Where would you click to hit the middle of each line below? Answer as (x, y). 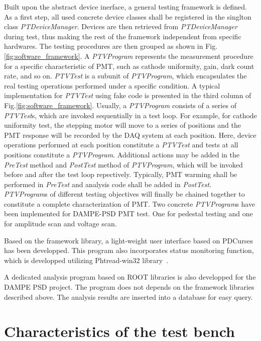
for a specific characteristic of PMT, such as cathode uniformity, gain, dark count (129, 66)
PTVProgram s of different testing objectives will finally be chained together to (124, 194)
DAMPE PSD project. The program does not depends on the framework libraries (129, 287)
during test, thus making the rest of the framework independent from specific (123, 36)
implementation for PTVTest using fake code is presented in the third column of (128, 95)
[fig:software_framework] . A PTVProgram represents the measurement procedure (129, 56)
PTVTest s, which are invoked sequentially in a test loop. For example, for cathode (130, 115)
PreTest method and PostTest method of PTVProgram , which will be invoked (123, 164)
